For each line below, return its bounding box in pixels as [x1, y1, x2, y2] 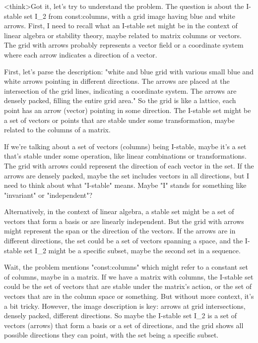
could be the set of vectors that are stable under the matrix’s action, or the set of [4, 281, 252, 291]
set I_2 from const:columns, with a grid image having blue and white [24, 10, 235, 21]
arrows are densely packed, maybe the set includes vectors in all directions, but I [4, 170, 250, 180]
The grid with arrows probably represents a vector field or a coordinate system [4, 40, 244, 50]
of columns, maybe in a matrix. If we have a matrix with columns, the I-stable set [4, 271, 254, 282]
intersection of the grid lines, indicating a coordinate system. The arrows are [4, 85, 237, 96]
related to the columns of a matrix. [4, 124, 111, 135]
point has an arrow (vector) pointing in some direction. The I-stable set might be [4, 105, 251, 115]
